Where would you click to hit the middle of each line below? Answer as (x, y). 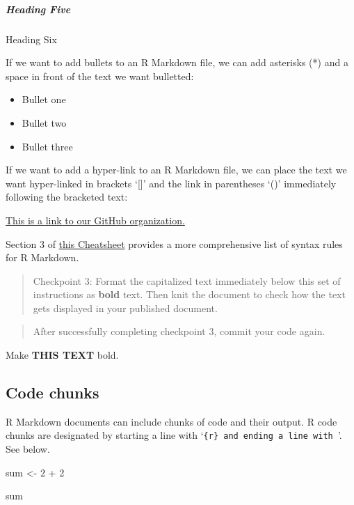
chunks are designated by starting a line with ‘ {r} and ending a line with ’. (174, 435)
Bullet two (44, 122)
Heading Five (38, 9)
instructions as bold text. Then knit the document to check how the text (189, 294)
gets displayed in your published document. (125, 308)
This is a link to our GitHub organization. (95, 220)
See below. (28, 449)
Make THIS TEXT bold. (62, 355)
